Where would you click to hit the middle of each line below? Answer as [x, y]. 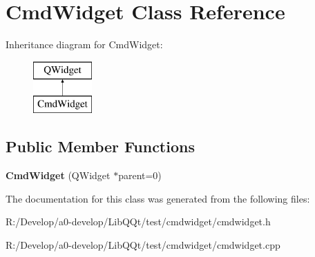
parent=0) [140, 175]
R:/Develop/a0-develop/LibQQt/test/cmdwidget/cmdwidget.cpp [143, 244]
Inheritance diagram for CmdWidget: [84, 44]
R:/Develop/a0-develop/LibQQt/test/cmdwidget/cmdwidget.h [138, 222]
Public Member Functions [100, 146]
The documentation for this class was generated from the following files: [158, 198]
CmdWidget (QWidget [58, 175]
